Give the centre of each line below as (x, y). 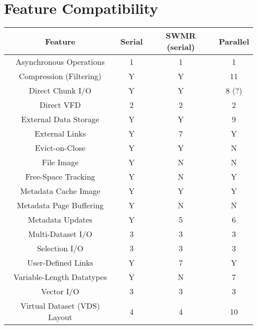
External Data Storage (60, 119)
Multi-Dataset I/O (60, 234)
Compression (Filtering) (60, 76)
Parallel (234, 41)
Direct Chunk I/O (60, 91)
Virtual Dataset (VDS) (60, 306)
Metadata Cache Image (60, 191)
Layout (60, 317)
